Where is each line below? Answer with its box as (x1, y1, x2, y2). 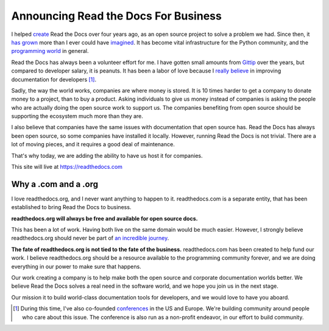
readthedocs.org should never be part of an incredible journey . (11, 235, 169, 242)
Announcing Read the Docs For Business (11, 9, 222, 23)
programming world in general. (11, 48, 89, 55)
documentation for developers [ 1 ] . (11, 76, 97, 83)
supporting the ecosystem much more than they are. (11, 113, 143, 120)
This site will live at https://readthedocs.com (11, 163, 123, 171)
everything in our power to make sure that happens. (11, 263, 141, 270)
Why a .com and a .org (11, 179, 99, 189)
